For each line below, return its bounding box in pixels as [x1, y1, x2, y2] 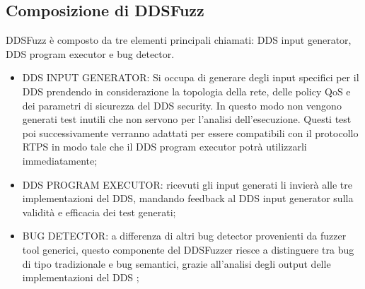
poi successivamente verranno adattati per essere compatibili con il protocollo [22, 125, 359, 140]
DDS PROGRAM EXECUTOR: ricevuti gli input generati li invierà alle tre [22, 177, 352, 191]
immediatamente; [22, 153, 98, 167]
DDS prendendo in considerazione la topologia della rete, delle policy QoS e [22, 83, 351, 98]
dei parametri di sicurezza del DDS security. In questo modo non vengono [22, 98, 342, 112]
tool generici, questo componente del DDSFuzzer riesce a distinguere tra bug [22, 242, 354, 256]
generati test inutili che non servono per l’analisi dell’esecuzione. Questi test [22, 112, 352, 126]
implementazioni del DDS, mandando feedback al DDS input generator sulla [22, 191, 354, 206]
